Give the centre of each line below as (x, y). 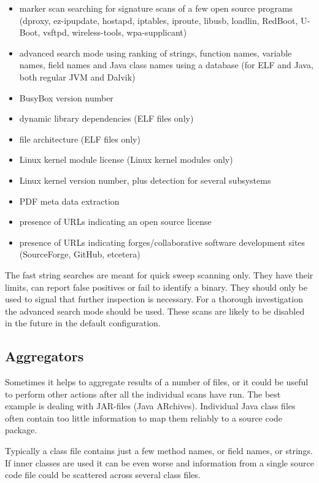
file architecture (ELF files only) (80, 139)
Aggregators (44, 356)
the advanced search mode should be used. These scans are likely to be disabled (155, 311)
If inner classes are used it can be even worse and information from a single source (159, 462)
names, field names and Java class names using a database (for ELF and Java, (166, 65)
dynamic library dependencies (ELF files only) (106, 118)
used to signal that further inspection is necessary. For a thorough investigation (154, 299)
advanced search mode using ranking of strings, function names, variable (156, 53)
